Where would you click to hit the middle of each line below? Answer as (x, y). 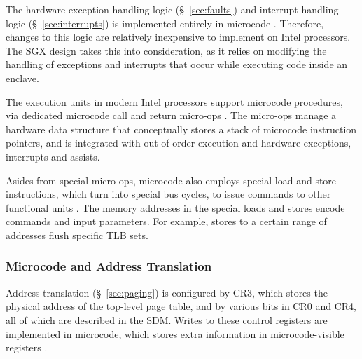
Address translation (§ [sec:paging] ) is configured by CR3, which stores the (167, 292)
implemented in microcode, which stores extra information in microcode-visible (175, 333)
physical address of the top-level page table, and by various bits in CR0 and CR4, (181, 306)
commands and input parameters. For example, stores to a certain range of (166, 221)
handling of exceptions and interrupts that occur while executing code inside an (177, 64)
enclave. (22, 77)
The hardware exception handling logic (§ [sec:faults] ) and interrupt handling (172, 9)
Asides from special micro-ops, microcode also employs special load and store (171, 180)
